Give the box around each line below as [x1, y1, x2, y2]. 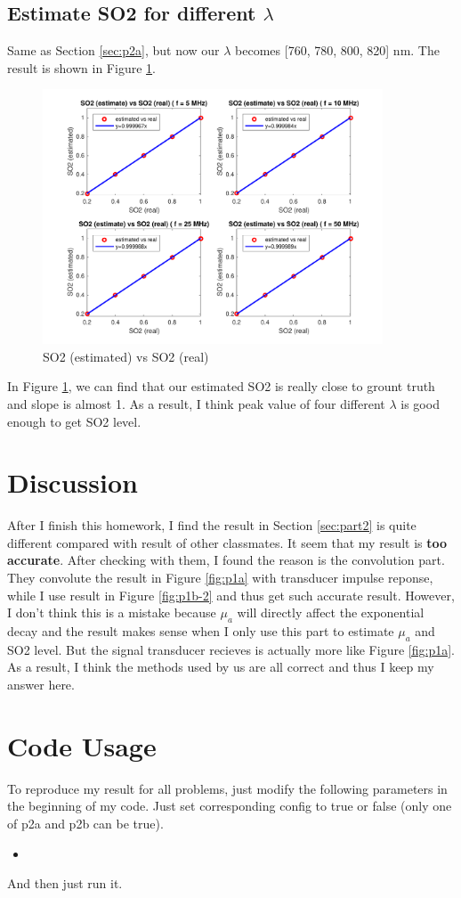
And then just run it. [7, 874, 123, 893]
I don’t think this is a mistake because [7, 603, 216, 622]
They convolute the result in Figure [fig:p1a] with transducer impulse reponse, [7, 568, 433, 587]
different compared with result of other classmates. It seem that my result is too [7, 533, 448, 551]
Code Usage [7, 727, 157, 763]
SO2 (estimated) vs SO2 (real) [43, 347, 209, 365]
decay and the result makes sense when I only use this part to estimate [7, 622, 394, 641]
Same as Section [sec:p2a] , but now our [7, 41, 220, 60]
